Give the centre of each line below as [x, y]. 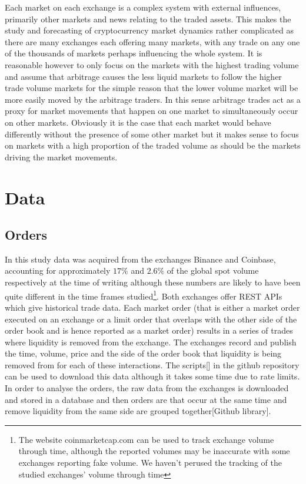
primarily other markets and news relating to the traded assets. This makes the [148, 19]
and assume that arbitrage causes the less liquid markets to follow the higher [143, 76]
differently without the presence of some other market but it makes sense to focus [152, 134]
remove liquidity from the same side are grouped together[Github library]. [138, 411]
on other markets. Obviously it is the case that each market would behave [138, 122]
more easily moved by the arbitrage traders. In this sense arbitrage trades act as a [153, 99]
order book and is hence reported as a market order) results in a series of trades [149, 330]
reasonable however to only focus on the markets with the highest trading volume [152, 64]
